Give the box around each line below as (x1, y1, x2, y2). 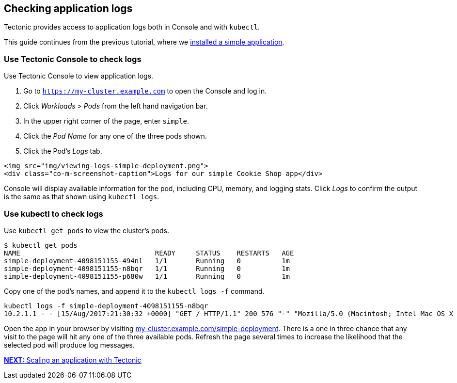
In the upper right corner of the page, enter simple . (23, 117, 189, 126)
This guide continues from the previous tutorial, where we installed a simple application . (4, 38, 284, 47)
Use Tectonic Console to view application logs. (4, 72, 154, 80)
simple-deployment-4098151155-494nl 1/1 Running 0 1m (4, 256, 290, 265)
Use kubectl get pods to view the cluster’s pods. (4, 226, 170, 235)
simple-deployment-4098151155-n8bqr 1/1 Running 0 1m (4, 264, 290, 272)
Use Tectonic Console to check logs (4, 54, 142, 64)
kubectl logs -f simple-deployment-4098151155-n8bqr (4, 302, 208, 310)
